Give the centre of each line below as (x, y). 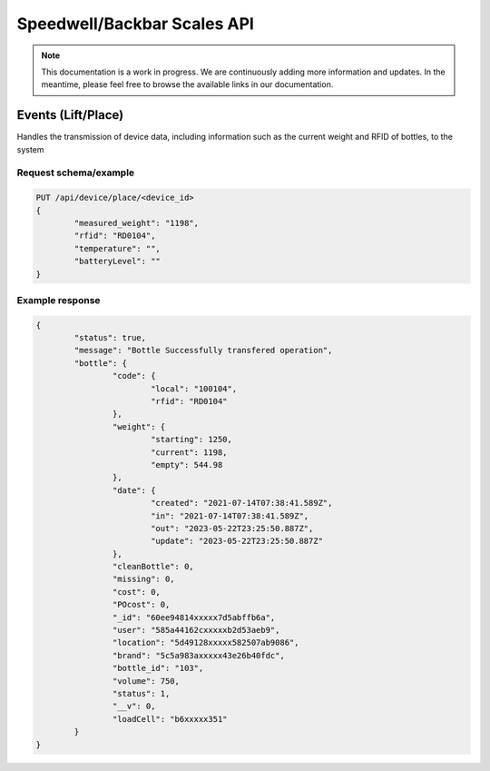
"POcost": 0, (141, 605)
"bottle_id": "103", (158, 668)
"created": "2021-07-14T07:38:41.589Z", (241, 503)
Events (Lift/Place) (70, 115)
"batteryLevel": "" (117, 262)
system (30, 149)
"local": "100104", (194, 389)
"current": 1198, (189, 452)
